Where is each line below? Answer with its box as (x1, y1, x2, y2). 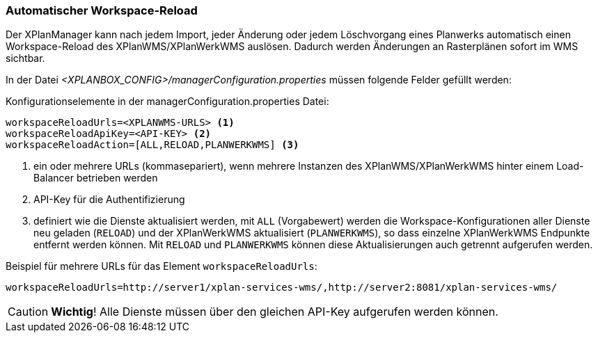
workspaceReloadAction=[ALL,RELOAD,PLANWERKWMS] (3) (6, 139, 299, 151)
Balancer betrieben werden (33, 172, 158, 184)
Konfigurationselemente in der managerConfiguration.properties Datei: (6, 95, 329, 108)
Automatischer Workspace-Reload (6, 3, 198, 17)
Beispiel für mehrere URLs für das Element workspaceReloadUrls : (6, 260, 317, 273)
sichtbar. (6, 52, 45, 65)
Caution (8, 305, 49, 319)
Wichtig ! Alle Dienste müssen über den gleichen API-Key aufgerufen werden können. (51, 305, 498, 319)
